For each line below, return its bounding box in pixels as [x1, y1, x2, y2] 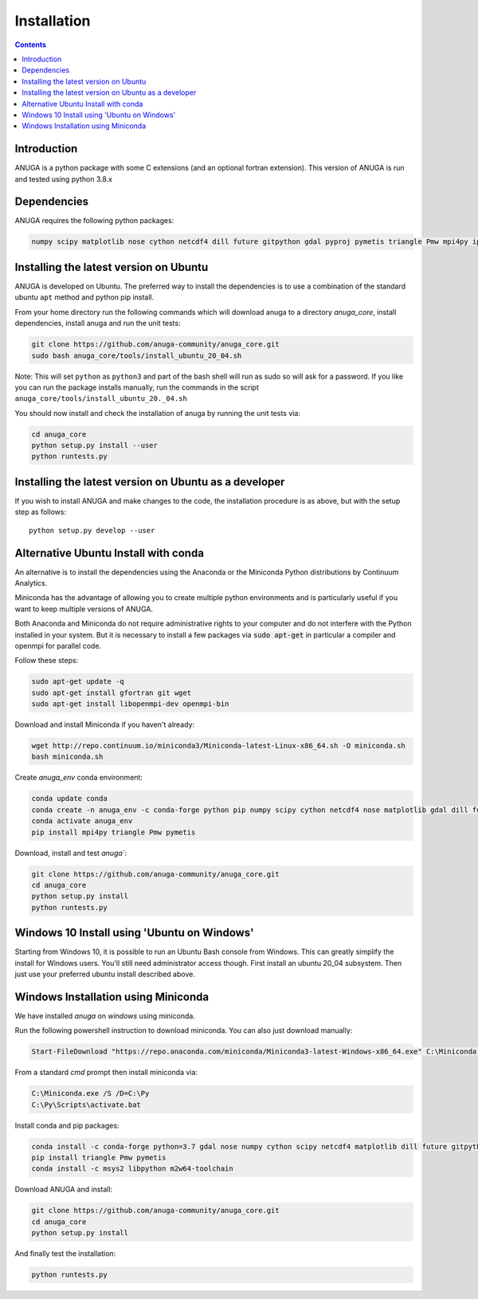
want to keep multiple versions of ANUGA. [14, 604, 154, 614]
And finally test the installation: [14, 1249, 116, 1258]
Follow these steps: [14, 656, 79, 665]
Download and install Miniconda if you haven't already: [14, 720, 195, 729]
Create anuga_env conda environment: [14, 773, 143, 783]
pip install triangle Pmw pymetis [31, 1153, 167, 1163]
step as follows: [14, 507, 67, 517]
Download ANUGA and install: [14, 1184, 113, 1195]
